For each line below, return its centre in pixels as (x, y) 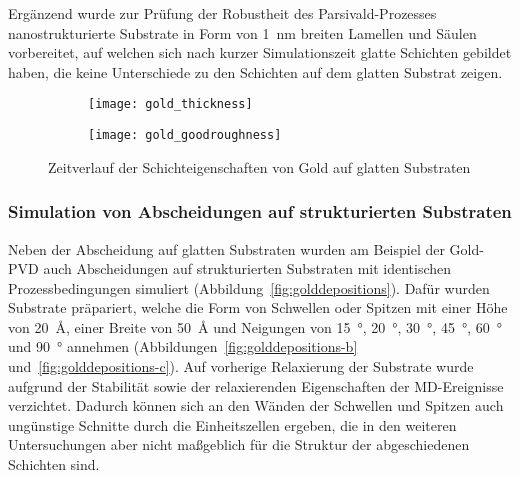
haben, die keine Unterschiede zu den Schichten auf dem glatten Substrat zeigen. (255, 71)
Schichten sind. (54, 464)
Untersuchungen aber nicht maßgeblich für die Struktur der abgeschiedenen (239, 444)
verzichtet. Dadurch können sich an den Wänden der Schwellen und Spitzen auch (256, 405)
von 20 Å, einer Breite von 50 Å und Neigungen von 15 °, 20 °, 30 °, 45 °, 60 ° (255, 326)
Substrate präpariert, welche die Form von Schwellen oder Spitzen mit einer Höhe (258, 307)
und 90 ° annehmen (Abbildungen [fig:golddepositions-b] (183, 346)
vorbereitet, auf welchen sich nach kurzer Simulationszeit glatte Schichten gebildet (260, 52)
